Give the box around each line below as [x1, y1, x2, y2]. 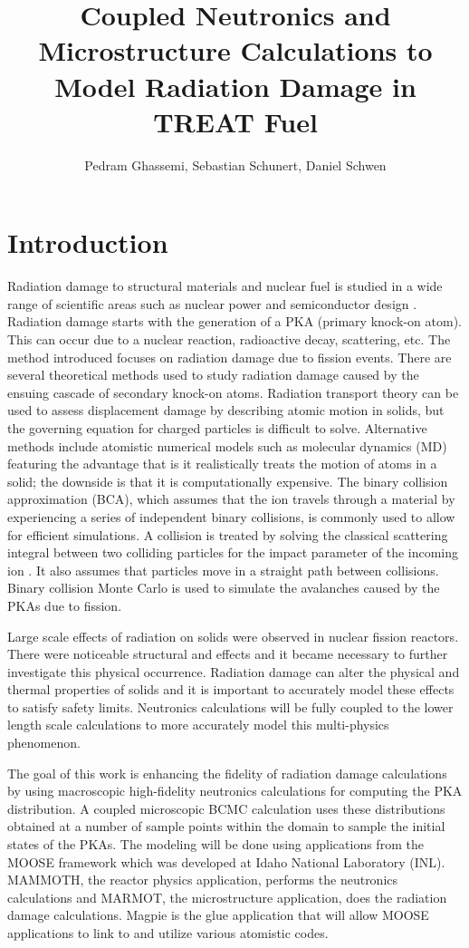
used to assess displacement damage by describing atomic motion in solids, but [7, 401, 445, 420]
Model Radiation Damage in [54, 67, 416, 104]
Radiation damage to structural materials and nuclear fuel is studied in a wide [7, 276, 443, 295]
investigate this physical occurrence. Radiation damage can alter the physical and [7, 662, 460, 681]
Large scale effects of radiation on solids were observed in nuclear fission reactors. [7, 626, 459, 645]
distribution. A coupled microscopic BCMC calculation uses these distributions [7, 798, 445, 817]
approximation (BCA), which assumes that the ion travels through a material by [7, 489, 455, 508]
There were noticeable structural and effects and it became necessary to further [7, 644, 448, 663]
